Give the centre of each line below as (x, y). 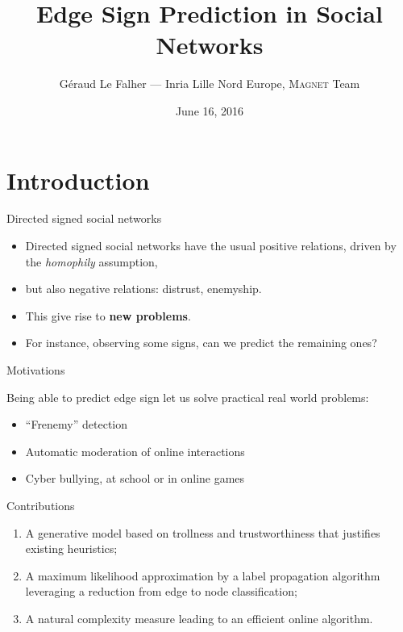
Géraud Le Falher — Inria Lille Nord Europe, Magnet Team (210, 84)
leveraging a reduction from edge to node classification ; (161, 591)
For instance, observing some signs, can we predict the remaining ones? (201, 343)
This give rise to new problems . (108, 315)
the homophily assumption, (91, 261)
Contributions (41, 505)
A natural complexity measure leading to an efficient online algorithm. (199, 618)
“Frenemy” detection (77, 424)
